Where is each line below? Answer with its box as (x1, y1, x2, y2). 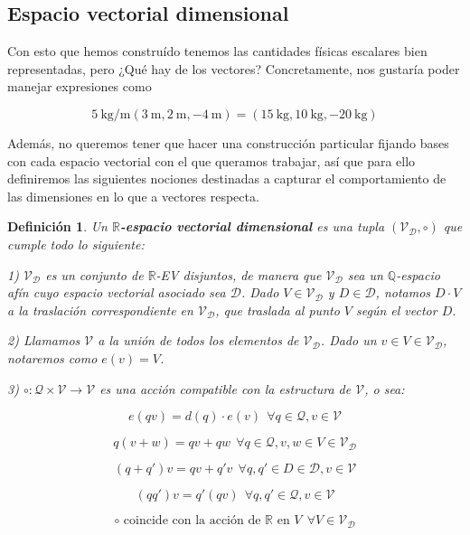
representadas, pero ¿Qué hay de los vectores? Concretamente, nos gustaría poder (7, 59, 460, 78)
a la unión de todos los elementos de (98, 331, 299, 350)
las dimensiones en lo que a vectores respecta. (7, 186, 259, 205)
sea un (347, 265, 383, 284)
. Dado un (320, 331, 377, 350)
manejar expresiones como (7, 77, 152, 96)
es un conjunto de (45, 265, 144, 284)
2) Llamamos (7, 331, 80, 350)
